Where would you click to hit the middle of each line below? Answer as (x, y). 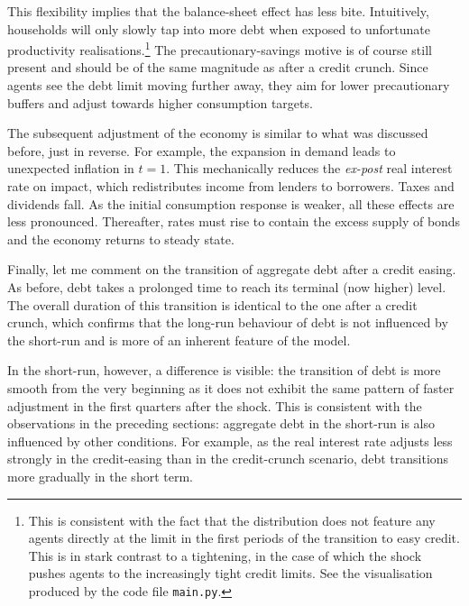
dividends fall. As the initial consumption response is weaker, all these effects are (231, 203)
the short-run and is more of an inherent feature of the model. (179, 340)
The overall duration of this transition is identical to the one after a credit (212, 304)
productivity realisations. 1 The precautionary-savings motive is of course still (220, 48)
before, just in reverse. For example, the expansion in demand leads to (202, 150)
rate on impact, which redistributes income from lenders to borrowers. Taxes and (231, 186)
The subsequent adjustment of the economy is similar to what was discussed (218, 133)
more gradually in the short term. (100, 476)
